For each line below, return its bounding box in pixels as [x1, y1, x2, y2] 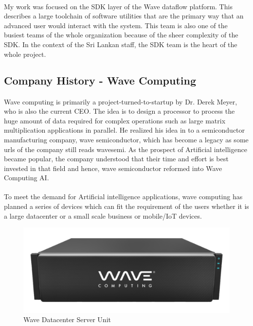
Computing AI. [4, 172, 49, 183]
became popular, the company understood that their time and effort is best [4, 154, 229, 164]
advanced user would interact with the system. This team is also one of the [4, 20, 228, 30]
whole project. [4, 49, 46, 59]
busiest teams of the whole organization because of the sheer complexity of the [4, 30, 238, 40]
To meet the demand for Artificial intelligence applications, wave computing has [4, 191, 243, 202]
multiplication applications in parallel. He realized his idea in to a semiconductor [4, 125, 245, 135]
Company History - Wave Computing [4, 72, 197, 87]
